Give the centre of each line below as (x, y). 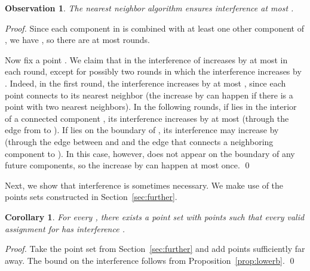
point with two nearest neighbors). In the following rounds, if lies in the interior (151, 107)
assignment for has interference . (65, 228)
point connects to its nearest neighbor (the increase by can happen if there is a (149, 95)
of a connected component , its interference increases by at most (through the (147, 118)
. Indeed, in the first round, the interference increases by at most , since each (145, 83)
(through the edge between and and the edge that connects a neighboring (139, 141)
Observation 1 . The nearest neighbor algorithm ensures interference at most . (149, 8)
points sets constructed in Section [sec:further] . (91, 197)
